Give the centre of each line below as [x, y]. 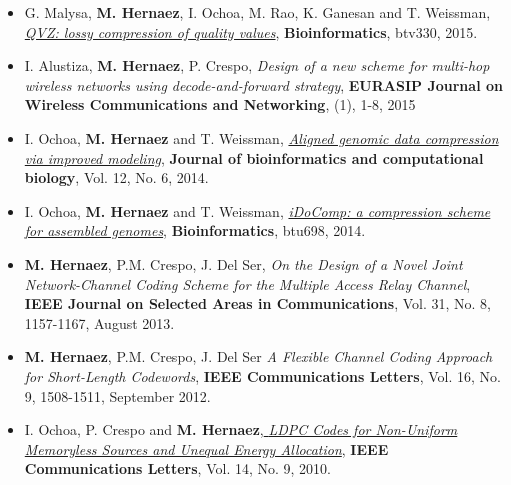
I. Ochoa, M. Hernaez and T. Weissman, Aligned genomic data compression [261, 137]
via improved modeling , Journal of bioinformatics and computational [254, 157]
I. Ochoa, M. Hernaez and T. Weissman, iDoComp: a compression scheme [257, 210]
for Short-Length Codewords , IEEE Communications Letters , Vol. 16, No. [262, 375]
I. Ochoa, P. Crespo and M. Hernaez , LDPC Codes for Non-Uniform [241, 429]
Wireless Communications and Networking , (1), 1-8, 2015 [220, 104]
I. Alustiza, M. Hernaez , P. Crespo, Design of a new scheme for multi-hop [257, 65]
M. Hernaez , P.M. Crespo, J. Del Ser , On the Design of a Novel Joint [243, 263]
